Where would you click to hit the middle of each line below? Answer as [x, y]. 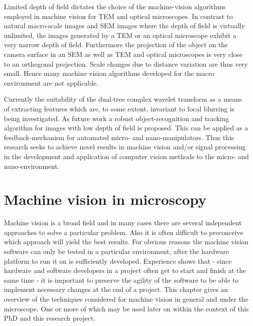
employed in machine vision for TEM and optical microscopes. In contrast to [118, 16]
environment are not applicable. [51, 82]
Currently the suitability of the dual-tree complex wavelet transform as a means [123, 99]
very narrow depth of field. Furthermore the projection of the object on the [116, 45]
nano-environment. [32, 166]
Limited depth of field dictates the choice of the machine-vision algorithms [115, 6]
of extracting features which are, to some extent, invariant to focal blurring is [119, 108]
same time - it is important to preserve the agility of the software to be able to [121, 280]
